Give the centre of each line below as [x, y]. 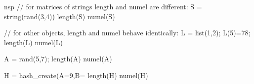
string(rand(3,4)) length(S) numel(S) [60, 16]
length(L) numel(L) [34, 42]
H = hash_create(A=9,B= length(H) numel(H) [76, 75]
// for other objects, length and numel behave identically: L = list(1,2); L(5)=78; [127, 33]
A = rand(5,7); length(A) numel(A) [58, 59]
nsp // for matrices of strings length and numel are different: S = [103, 6]
